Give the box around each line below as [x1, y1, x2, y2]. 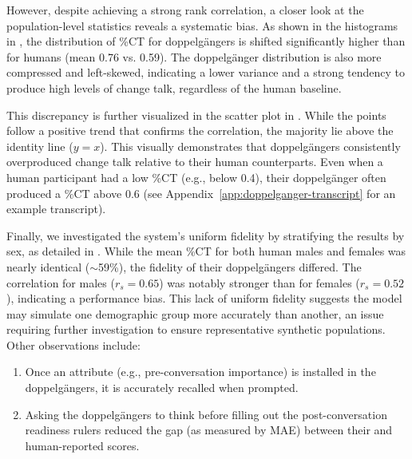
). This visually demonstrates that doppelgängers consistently [100, 137, 401, 154]
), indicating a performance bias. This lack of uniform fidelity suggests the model [6, 290, 402, 307]
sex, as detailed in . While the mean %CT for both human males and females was [6, 243, 406, 259]
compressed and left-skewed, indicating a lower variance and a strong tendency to [6, 64, 405, 81]
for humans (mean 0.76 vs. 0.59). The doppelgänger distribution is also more [6, 48, 382, 65]
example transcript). [6, 200, 106, 217]
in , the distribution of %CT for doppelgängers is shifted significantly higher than [6, 33, 406, 49]
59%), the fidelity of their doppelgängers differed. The [98, 258, 362, 275]
